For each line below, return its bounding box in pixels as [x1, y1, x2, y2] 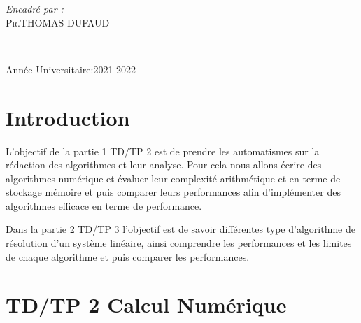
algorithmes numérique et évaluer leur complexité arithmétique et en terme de [6, 171, 341, 185]
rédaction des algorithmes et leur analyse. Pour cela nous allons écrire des [6, 157, 322, 172]
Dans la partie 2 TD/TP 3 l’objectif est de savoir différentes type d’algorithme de [6, 222, 355, 236]
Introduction [6, 103, 130, 131]
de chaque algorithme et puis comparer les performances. [6, 249, 250, 264]
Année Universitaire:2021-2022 [6, 62, 136, 76]
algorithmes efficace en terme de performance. [6, 198, 202, 213]
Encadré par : [6, 1, 64, 15]
